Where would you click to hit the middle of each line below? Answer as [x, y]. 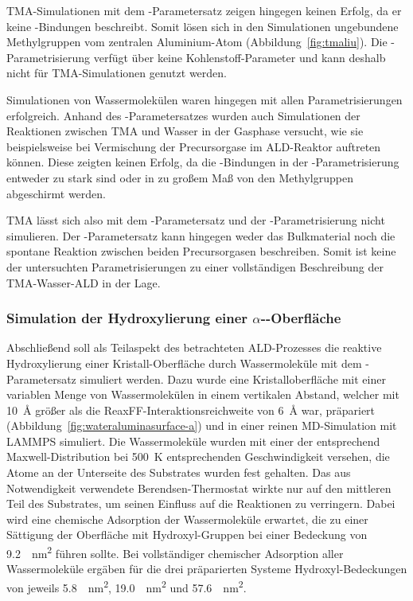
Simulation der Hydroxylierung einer [127, 318]
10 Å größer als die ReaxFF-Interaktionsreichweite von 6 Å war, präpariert [191, 410]
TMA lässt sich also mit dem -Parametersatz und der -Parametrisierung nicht [196, 220]
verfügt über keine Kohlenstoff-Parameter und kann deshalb [240, 57]
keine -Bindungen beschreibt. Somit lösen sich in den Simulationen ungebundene [203, 26]
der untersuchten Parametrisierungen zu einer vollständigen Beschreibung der [195, 266]
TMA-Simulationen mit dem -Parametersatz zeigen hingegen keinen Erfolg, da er [204, 10]
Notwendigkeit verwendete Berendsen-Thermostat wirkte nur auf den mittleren [199, 488]
